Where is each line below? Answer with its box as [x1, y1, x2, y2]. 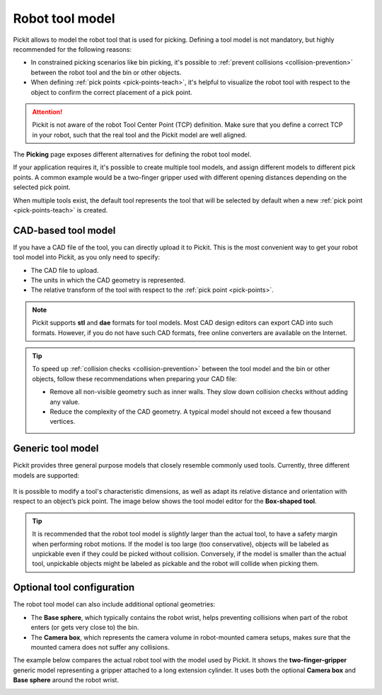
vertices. [50, 417, 76, 426]
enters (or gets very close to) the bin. [30, 623, 139, 632]
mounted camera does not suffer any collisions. [30, 643, 170, 651]
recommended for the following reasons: [13, 45, 132, 53]
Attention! [32, 107, 63, 116]
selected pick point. [13, 183, 71, 191]
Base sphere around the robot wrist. [13, 676, 120, 684]
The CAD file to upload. [30, 266, 99, 274]
